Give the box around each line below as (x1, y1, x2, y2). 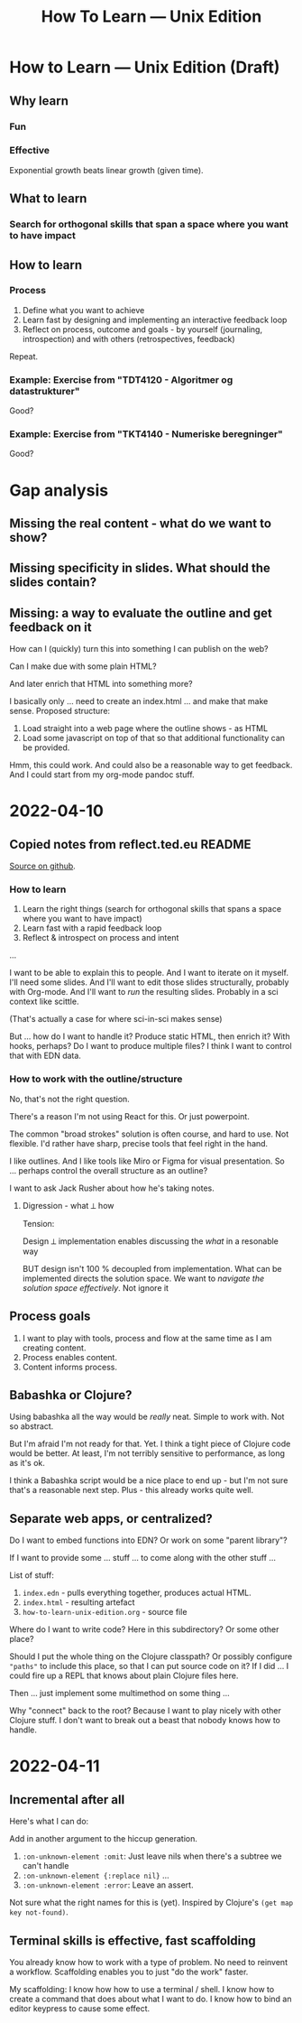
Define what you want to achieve (22, 304, 145, 315)
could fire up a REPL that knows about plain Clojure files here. (9, 1670, 239, 1681)
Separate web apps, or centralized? (9, 1510, 214, 1527)
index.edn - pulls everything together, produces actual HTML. (22, 1587, 252, 1599)
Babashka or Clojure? (9, 1387, 133, 1403)
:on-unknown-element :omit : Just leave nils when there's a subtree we (22, 1851, 282, 1861)
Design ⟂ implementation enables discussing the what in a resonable (22, 1235, 279, 1247)
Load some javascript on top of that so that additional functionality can (22, 733, 286, 744)
